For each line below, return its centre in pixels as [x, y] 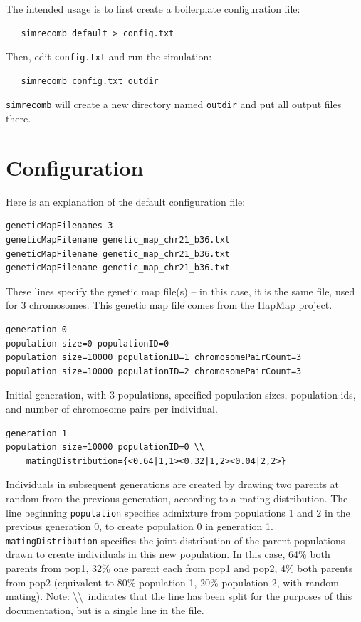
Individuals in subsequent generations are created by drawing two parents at [173, 484]
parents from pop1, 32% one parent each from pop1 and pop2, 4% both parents [179, 568]
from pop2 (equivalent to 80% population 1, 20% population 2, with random [172, 582]
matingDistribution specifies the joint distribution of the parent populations [176, 540]
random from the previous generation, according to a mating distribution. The [177, 498]
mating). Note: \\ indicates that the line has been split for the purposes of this [179, 596]
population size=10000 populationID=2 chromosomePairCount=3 [154, 371]
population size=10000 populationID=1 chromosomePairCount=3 [154, 358]
